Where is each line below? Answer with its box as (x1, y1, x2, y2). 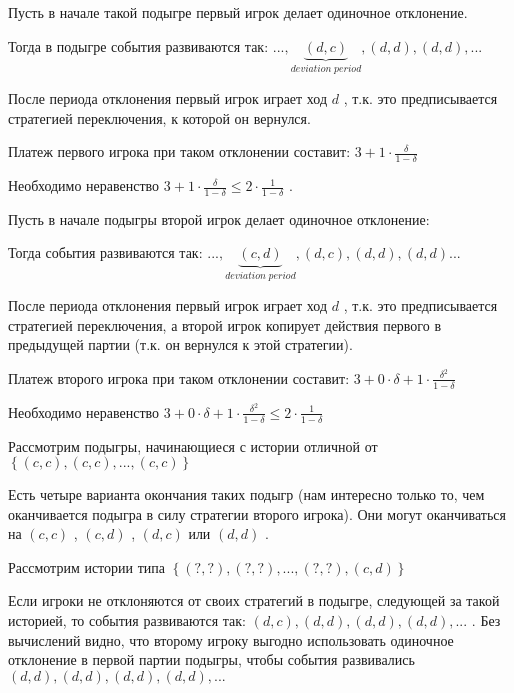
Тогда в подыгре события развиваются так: (8, 35, 269, 56)
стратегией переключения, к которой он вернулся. (8, 107, 311, 128)
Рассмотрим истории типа (8, 556, 166, 577)
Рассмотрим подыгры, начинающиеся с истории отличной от (8, 435, 378, 456)
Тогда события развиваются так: (8, 242, 203, 263)
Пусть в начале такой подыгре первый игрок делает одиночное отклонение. (8, 2, 468, 22)
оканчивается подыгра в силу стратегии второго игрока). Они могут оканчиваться (8, 503, 506, 524)
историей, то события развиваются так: (8, 610, 247, 631)
